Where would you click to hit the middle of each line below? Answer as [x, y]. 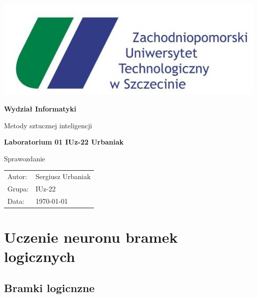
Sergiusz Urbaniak [63, 176]
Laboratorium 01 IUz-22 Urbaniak [64, 142]
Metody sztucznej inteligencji [48, 125]
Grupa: [18, 188]
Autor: [17, 176]
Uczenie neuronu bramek [91, 237]
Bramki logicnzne [49, 287]
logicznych [40, 256]
